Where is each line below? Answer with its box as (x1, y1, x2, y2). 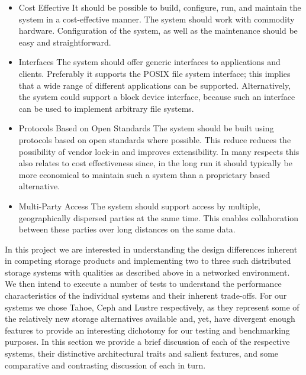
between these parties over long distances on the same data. (18, 223, 236, 235)
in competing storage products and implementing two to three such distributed (5, 254, 291, 267)
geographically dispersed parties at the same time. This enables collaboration (18, 211, 299, 224)
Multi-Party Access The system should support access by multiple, (18, 199, 260, 212)
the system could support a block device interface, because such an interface (18, 90, 295, 103)
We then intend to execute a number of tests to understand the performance (5, 277, 282, 290)
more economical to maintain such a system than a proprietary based (18, 168, 270, 180)
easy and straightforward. (18, 35, 111, 48)
